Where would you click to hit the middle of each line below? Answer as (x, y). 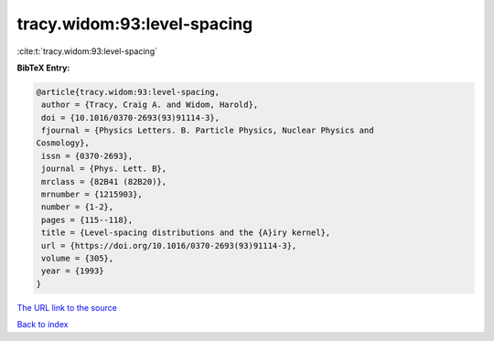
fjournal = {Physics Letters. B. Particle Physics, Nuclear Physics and (208, 131)
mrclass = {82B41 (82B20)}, (104, 181)
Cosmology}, (63, 143)
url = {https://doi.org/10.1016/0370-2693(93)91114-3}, (169, 245)
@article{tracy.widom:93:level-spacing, (128, 92)
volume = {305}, (78, 258)
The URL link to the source (67, 307)
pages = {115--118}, (87, 220)
